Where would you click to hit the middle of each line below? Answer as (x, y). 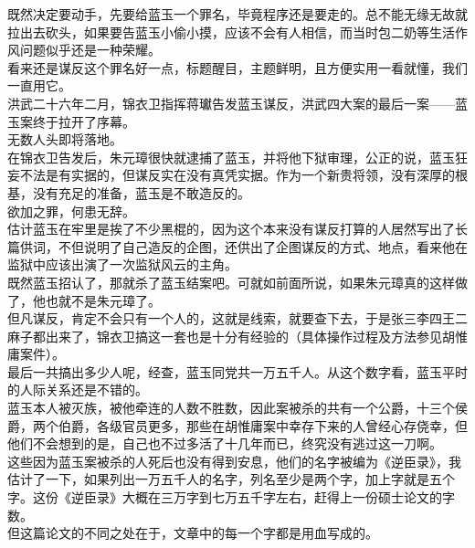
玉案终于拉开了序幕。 (71, 121)
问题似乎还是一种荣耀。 (90, 50)
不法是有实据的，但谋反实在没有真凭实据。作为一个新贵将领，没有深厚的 (237, 175)
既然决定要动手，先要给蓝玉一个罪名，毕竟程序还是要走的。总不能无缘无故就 (237, 14)
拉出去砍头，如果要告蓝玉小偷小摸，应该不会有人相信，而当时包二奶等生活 (231, 32)
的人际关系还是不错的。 (78, 390)
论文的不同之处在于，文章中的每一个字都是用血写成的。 (211, 533)
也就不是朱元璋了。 (103, 300)
